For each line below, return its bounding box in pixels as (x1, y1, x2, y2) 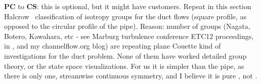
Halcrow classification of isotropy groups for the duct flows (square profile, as (4, 11, 247, 21)
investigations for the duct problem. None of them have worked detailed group (4, 50, 247, 61)
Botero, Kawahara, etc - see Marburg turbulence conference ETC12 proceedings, (4, 30, 254, 41)
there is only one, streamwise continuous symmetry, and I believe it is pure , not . (4, 70, 257, 81)
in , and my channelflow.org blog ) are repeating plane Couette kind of (4, 40, 221, 51)
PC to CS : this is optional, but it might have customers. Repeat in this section (4, 1, 251, 11)
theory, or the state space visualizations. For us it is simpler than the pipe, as (4, 60, 244, 71)
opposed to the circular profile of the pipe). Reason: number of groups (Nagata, (4, 21, 250, 31)
